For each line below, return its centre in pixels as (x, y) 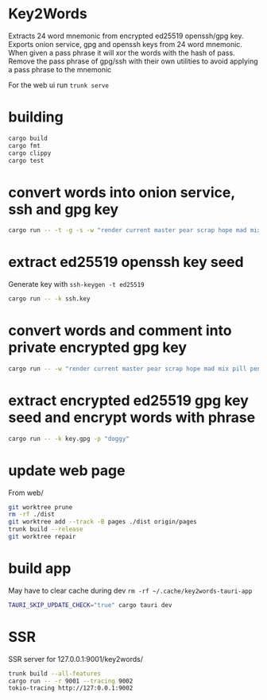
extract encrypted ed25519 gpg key (128, 400)
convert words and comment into (120, 331)
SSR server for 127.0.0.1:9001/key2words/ (75, 659)
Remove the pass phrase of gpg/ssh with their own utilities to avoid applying (133, 61)
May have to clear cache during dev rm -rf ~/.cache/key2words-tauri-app (130, 590)
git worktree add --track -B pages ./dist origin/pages (103, 522)
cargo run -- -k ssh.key (49, 299)
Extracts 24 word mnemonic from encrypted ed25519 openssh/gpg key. (126, 36)
